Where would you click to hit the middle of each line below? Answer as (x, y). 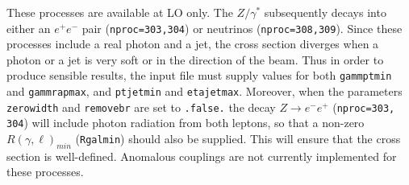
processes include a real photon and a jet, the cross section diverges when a (193, 44)
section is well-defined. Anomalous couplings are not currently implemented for (202, 156)
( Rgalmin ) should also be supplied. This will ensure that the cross (238, 139)
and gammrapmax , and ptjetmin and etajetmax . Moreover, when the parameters (204, 91)
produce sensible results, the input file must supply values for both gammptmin (199, 75)
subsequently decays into (325, 12)
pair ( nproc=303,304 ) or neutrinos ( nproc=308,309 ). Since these (242, 28)
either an (29, 28)
